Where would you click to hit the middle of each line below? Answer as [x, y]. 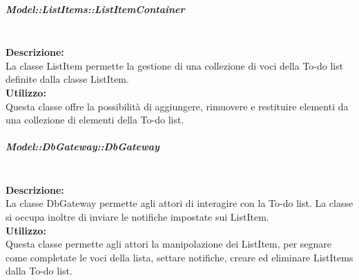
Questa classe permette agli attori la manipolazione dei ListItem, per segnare [169, 244]
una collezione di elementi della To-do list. [95, 120]
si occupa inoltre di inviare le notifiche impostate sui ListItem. [137, 217]
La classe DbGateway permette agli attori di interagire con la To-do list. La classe [179, 203]
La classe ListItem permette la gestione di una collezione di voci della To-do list [175, 65]
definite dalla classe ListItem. [67, 79]
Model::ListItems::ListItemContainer [95, 9]
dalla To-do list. [39, 271]
